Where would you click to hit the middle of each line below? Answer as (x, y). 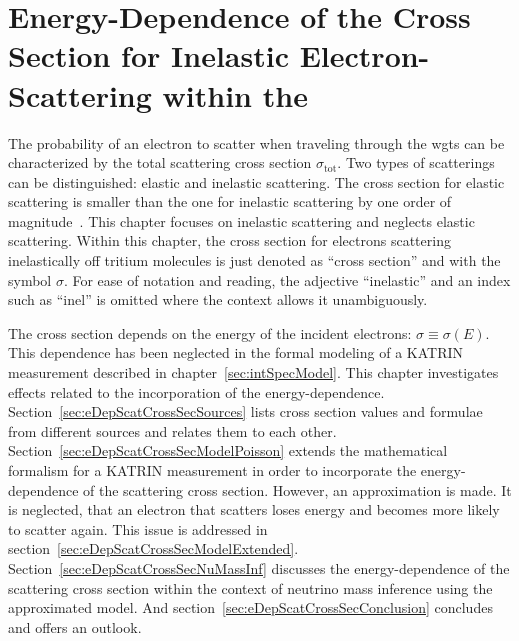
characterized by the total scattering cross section (160, 162)
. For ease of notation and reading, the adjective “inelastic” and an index (287, 279)
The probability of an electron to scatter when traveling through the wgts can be (256, 142)
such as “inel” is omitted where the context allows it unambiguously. (218, 299)
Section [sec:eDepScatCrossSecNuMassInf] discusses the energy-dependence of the (259, 567)
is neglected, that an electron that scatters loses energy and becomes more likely (254, 509)
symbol (30, 279)
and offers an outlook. (75, 626)
